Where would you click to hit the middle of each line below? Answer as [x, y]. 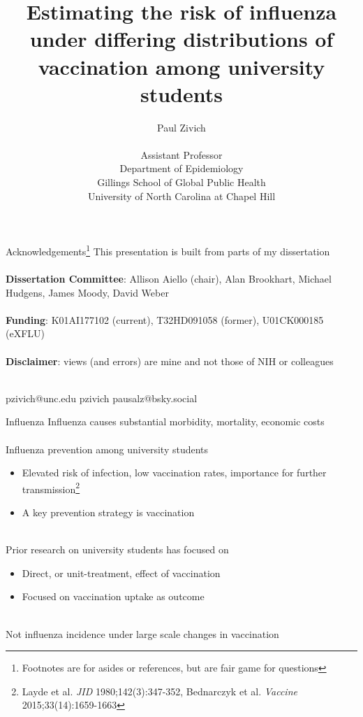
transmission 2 [51, 488]
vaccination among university [181, 66]
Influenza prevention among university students [107, 449]
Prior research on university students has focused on [117, 549]
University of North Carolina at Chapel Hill [181, 196]
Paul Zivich [181, 127]
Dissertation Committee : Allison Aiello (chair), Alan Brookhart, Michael [169, 279]
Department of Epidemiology [181, 168]
